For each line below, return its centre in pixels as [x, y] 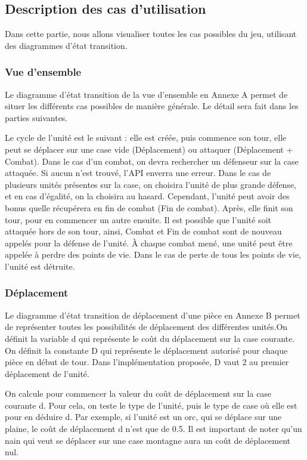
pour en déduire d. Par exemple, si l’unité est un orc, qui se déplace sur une [143, 417]
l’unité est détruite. [40, 266]
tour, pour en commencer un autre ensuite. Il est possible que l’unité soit [138, 219]
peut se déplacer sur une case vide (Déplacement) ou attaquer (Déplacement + [149, 149]
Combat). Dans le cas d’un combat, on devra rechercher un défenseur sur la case [152, 161]
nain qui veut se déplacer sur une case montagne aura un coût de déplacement [148, 440]
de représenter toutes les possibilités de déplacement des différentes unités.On [146, 327]
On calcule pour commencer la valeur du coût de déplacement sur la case [138, 393]
